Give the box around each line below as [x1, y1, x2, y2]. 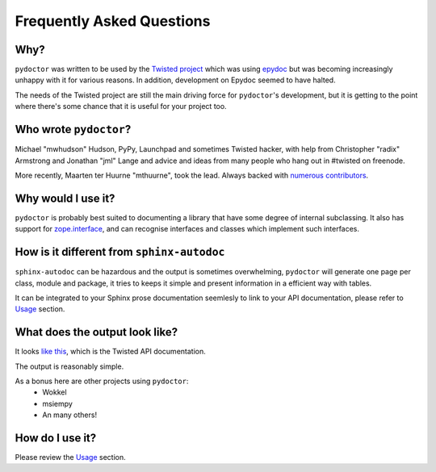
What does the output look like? [15, 325, 178, 339]
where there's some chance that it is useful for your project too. [15, 102, 227, 111]
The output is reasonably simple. [15, 361, 124, 371]
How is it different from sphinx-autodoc [15, 245, 225, 259]
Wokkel [42, 387, 68, 397]
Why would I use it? [15, 191, 115, 205]
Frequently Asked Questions [15, 12, 211, 30]
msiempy [42, 399, 73, 408]
